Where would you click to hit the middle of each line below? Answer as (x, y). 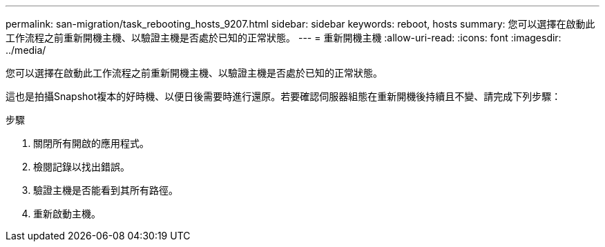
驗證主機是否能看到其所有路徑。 (106, 190)
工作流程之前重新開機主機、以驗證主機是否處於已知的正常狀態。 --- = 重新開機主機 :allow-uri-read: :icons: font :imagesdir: (284, 38)
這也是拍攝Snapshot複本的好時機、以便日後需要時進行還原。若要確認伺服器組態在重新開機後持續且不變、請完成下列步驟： (284, 96)
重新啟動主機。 (67, 214)
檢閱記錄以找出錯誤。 (81, 167)
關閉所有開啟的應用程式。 (91, 143)
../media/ (26, 50)
